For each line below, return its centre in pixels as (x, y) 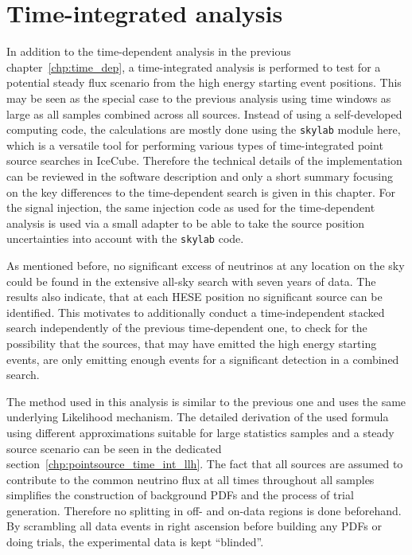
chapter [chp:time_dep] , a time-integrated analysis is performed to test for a (194, 66)
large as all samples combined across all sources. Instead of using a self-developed (204, 113)
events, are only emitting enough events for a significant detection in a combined (203, 359)
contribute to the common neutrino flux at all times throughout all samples (190, 479)
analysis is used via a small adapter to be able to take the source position (186, 223)
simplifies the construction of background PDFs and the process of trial (180, 495)
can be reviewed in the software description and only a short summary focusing (200, 176)
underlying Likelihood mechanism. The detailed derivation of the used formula (198, 417)
